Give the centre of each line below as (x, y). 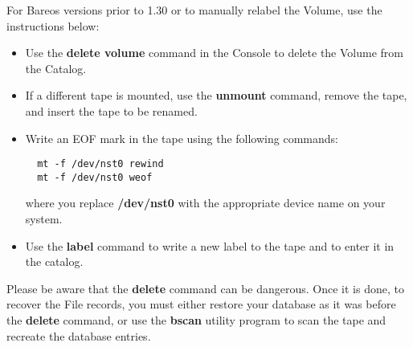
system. (44, 219)
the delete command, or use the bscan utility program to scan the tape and (196, 320)
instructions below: (53, 25)
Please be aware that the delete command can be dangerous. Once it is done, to (205, 288)
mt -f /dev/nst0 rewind (100, 164)
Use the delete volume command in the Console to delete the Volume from (214, 53)
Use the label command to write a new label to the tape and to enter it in (210, 245)
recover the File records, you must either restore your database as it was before (201, 304)
